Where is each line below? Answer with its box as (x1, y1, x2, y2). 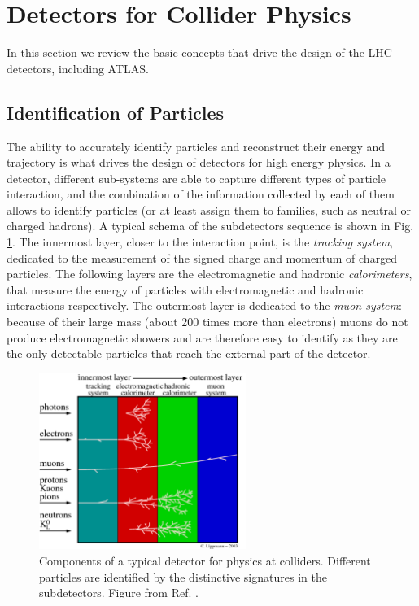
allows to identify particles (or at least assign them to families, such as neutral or (7, 201, 411, 218)
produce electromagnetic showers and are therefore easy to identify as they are (7, 329, 398, 346)
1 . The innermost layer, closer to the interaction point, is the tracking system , (7, 233, 394, 251)
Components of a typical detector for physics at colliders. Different (39, 552, 371, 569)
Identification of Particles (7, 99, 225, 124)
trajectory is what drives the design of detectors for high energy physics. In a (7, 154, 391, 171)
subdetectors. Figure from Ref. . (39, 584, 199, 601)
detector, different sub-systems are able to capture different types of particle (7, 169, 386, 186)
